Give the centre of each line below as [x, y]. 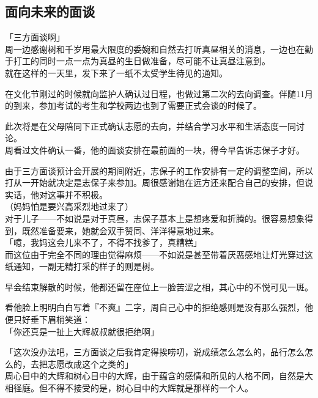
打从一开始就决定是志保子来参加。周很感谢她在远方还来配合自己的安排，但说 [159, 182]
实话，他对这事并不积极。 [56, 194]
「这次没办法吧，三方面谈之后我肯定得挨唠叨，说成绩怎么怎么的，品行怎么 [155, 352]
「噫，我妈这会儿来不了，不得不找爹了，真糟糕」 [103, 242]
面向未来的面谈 [50, 11]
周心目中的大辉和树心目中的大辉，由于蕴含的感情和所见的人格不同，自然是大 [159, 376]
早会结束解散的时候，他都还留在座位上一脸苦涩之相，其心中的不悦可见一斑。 [159, 286]
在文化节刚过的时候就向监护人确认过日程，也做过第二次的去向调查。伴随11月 [159, 93]
